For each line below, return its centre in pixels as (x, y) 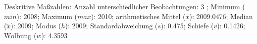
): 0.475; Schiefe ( (187, 26)
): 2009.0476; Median (221, 16)
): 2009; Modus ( (36, 26)
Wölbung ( (20, 35)
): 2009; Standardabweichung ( (111, 26)
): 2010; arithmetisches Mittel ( (138, 16)
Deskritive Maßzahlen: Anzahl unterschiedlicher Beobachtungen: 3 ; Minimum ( (125, 6)
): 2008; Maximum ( (47, 16)
